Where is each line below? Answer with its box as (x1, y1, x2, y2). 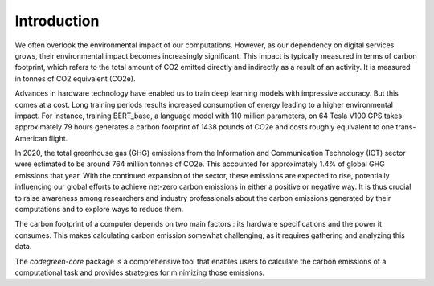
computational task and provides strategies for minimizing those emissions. (14, 268, 265, 277)
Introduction (14, 12, 100, 30)
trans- (395, 122, 416, 132)
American (14, 133, 47, 143)
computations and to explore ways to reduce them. (14, 205, 184, 214)
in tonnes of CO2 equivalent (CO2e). (14, 73, 136, 84)
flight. (48, 133, 68, 143)
